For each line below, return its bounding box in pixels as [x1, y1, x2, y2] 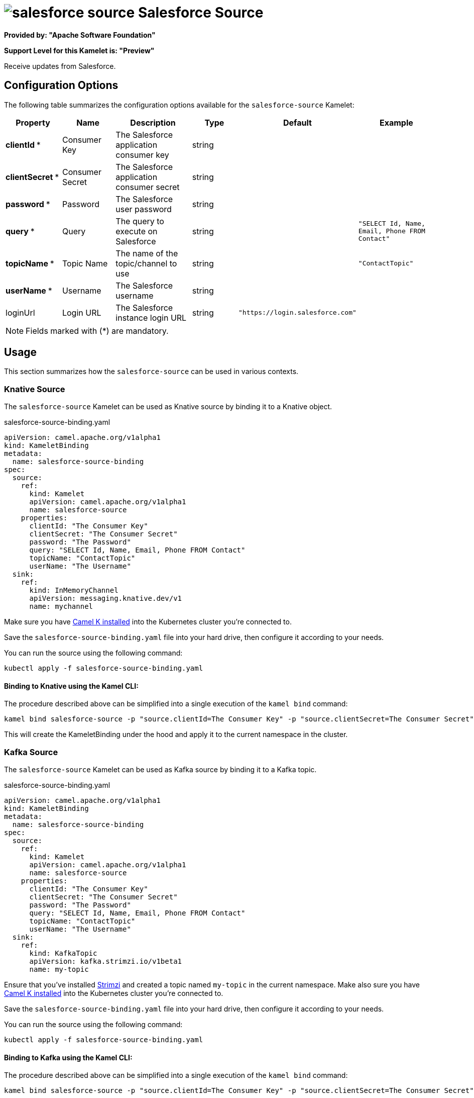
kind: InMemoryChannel [29, 586, 118, 595]
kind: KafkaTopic [29, 949, 97, 958]
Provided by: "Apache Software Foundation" [4, 30, 156, 39]
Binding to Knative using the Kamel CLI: [4, 681, 139, 690]
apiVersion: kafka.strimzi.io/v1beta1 [29, 957, 182, 966]
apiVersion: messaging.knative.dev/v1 [29, 594, 182, 603]
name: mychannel [29, 602, 93, 611]
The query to [115, 216, 164, 226]
